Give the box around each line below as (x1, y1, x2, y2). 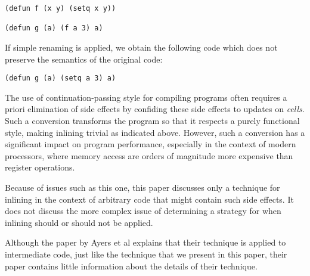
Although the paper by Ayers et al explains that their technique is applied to (5, 236, 286, 249)
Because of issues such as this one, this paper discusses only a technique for (5, 181, 280, 193)
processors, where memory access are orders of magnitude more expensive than (5, 149, 293, 162)
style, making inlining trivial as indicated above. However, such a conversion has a (5, 126, 305, 138)
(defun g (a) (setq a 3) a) (5, 74, 116, 83)
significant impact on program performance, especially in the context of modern (5, 138, 296, 150)
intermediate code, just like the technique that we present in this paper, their (5, 247, 287, 260)
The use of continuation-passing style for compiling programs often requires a (5, 91, 287, 103)
